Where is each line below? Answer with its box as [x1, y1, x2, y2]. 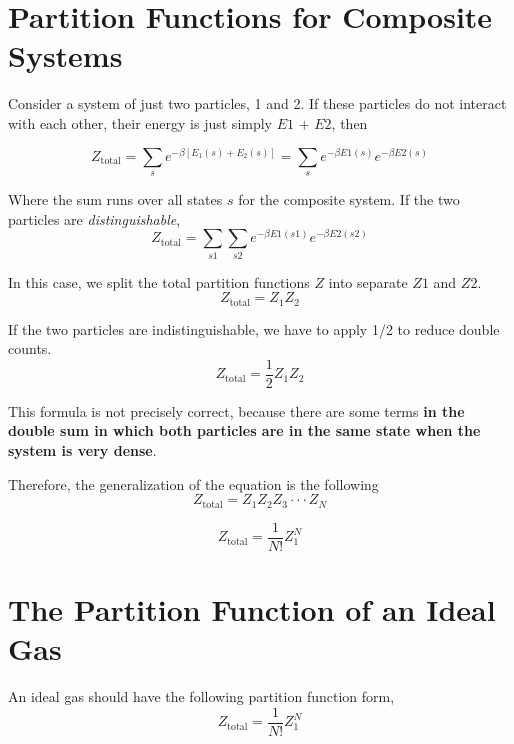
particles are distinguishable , [8, 208, 181, 229]
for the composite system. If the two [238, 188, 460, 209]
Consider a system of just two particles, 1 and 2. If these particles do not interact [8, 93, 507, 114]
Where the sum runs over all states [8, 188, 223, 209]
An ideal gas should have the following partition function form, [8, 686, 395, 707]
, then [331, 112, 368, 133]
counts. [8, 338, 52, 359]
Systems [8, 35, 123, 76]
